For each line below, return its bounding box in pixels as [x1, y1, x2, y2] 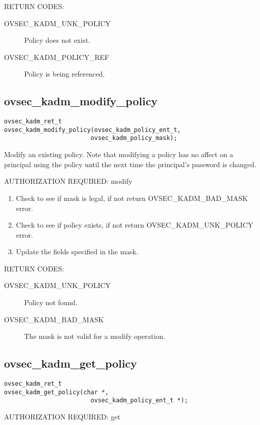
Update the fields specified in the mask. [16, 246, 138, 257]
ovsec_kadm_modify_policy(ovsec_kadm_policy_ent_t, [4, 126, 181, 133]
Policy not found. [24, 297, 78, 308]
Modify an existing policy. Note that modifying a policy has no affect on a [4, 149, 233, 160]
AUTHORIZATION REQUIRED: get [4, 411, 120, 422]
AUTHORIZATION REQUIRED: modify [4, 176, 133, 186]
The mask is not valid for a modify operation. [24, 331, 165, 341]
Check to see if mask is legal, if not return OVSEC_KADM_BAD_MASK [16, 192, 248, 203]
